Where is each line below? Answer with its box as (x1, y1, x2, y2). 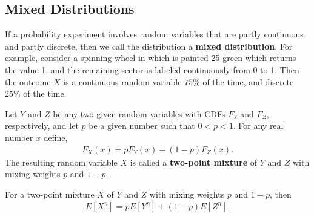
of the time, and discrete (202, 75, 294, 88)
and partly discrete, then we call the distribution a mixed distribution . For (5, 39, 293, 52)
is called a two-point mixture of (130, 155, 258, 168)
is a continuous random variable (63, 75, 182, 88)
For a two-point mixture (5, 187, 95, 200)
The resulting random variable (5, 155, 118, 168)
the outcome (5, 75, 51, 88)
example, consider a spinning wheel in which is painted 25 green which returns (5, 51, 296, 64)
